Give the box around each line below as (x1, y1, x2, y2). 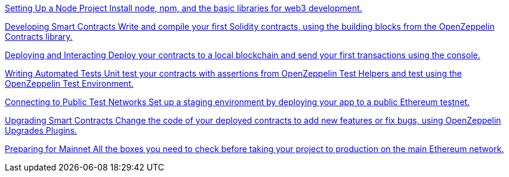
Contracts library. (5, 31, 73, 42)
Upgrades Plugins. (5, 125, 78, 135)
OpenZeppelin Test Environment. (5, 78, 134, 88)
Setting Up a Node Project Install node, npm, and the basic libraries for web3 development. (5, 3, 362, 13)
